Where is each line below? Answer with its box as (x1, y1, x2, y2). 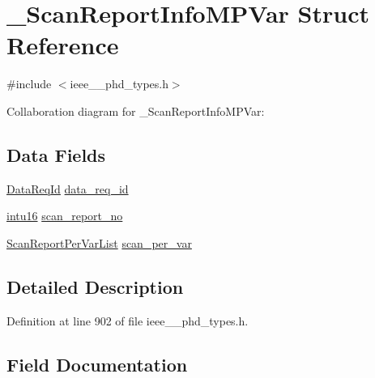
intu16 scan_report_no (6, 207, 123, 224)
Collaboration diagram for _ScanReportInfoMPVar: (6, 102, 265, 119)
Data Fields (6, 142, 106, 167)
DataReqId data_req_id (6, 180, 129, 197)
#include (6, 75, 52, 92)
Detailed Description (6, 274, 184, 299)
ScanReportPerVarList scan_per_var (6, 234, 192, 251)
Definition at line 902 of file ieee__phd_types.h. (6, 312, 249, 329)
